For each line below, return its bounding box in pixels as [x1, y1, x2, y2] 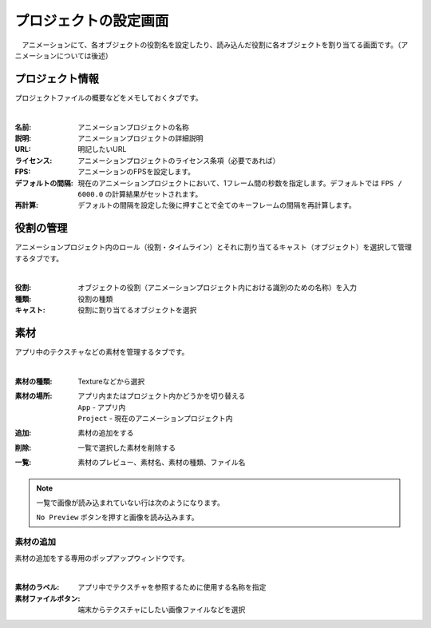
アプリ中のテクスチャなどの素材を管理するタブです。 [14, 348, 189, 357]
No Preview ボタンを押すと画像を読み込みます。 [36, 512, 199, 523]
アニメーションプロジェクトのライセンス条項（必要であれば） [77, 156, 280, 165]
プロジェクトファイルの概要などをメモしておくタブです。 [14, 93, 203, 102]
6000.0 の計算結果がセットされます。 [77, 189, 203, 199]
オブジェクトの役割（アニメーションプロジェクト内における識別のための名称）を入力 [77, 283, 358, 292]
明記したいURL [77, 145, 127, 154]
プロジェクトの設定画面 [14, 12, 169, 30]
